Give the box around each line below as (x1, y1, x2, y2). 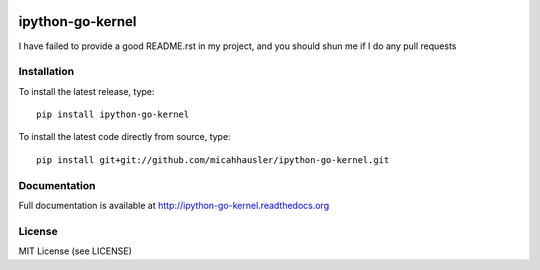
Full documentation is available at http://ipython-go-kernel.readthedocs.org (18, 199, 330, 211)
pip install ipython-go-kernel (36, 109, 190, 120)
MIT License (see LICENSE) (18, 245, 132, 257)
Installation (18, 65, 75, 79)
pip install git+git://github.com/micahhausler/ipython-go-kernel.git (36, 154, 390, 165)
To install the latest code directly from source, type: (18, 131, 231, 143)
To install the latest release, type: (18, 85, 155, 97)
